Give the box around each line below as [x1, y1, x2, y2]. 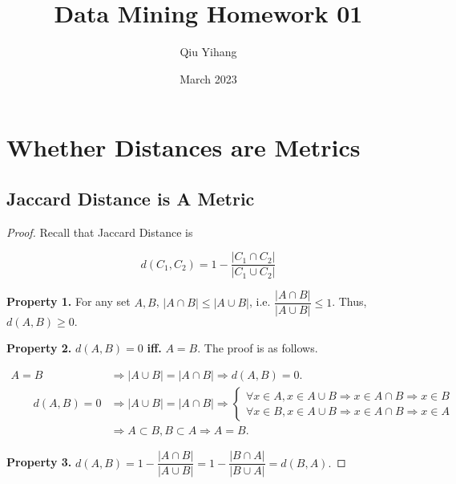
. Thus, [332, 293, 367, 310]
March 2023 [180, 70, 237, 87]
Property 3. [6, 453, 72, 470]
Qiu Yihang [180, 43, 237, 60]
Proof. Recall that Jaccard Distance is [6, 223, 193, 240]
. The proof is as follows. [197, 340, 318, 356]
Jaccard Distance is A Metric [6, 185, 255, 210]
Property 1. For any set [6, 293, 131, 310]
